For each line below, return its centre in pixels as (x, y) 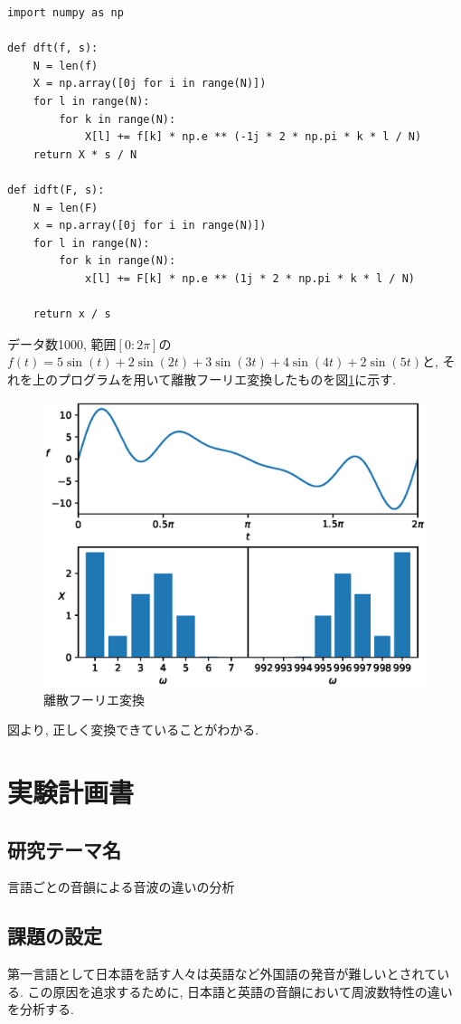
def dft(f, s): (53, 48)
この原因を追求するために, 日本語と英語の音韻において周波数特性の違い (240, 991)
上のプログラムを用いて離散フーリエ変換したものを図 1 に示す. (214, 379)
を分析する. (41, 1009)
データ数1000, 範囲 (62, 343)
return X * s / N (85, 154)
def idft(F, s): (56, 190)
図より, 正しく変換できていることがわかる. (133, 730)
